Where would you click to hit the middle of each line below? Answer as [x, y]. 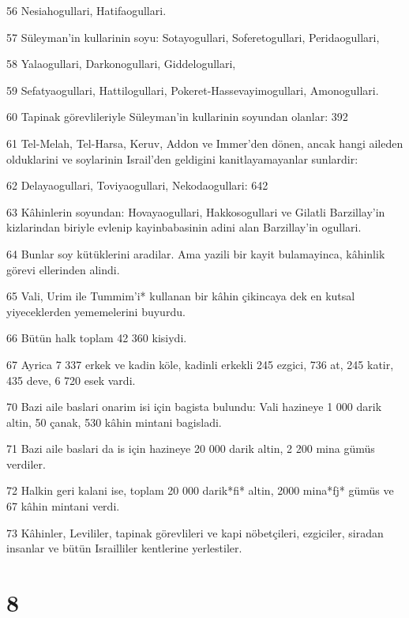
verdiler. [26, 464]
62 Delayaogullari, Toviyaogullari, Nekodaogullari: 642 [137, 185]
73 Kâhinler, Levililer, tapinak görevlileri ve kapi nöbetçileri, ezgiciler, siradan [195, 532]
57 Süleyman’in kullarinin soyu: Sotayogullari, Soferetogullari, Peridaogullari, [193, 37]
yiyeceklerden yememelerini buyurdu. [96, 311]
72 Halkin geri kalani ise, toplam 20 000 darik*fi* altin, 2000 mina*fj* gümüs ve [200, 490]
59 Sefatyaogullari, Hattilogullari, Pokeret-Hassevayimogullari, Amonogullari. [193, 90]
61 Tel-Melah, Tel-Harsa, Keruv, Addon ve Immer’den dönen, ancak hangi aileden [205, 143]
